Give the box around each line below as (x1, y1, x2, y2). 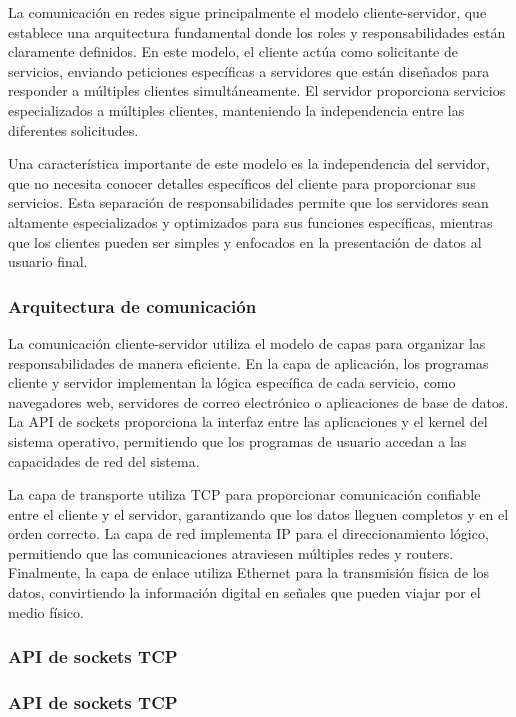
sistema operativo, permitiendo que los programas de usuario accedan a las (8, 430, 467, 451)
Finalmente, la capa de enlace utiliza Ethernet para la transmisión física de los (8, 562, 490, 583)
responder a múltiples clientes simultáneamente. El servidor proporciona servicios (8, 80, 506, 101)
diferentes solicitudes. (8, 119, 139, 140)
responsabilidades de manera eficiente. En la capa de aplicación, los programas (8, 352, 489, 373)
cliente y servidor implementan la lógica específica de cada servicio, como (8, 372, 456, 393)
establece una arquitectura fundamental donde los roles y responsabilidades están (8, 21, 506, 42)
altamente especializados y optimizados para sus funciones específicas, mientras (8, 211, 493, 232)
